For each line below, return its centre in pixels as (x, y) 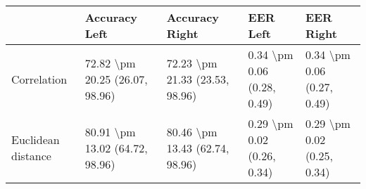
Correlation (39, 79)
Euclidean (36, 139)
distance (31, 156)
